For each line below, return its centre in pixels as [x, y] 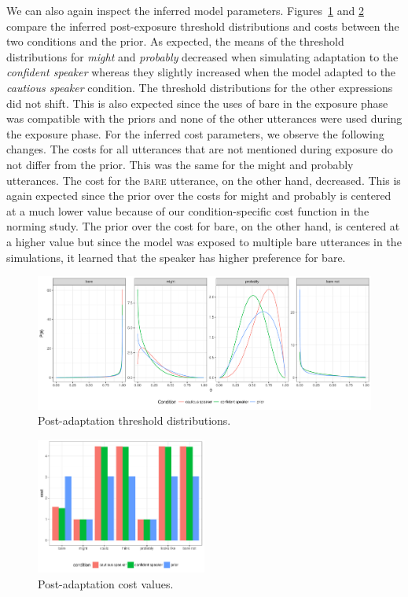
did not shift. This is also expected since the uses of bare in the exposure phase [197, 103]
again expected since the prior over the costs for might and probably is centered [199, 195]
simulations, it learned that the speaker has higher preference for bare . [176, 257]
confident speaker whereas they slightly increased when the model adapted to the [201, 72]
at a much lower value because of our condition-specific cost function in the [188, 210]
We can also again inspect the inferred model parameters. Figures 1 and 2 [185, 10]
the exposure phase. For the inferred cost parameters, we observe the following [195, 133]
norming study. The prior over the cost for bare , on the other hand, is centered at [203, 226]
